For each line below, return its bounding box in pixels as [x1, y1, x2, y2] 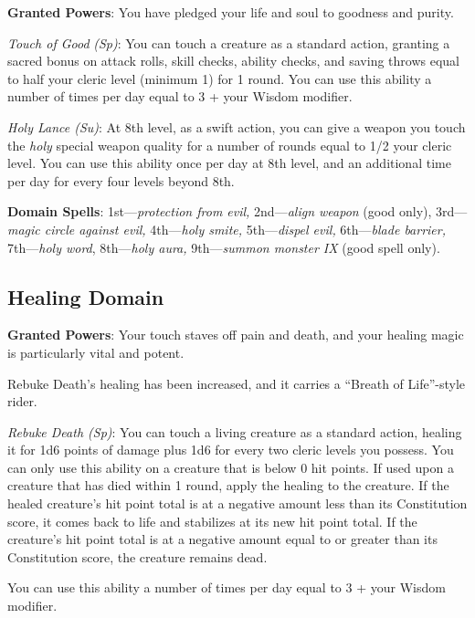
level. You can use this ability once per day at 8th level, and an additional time [7, 153, 451, 173]
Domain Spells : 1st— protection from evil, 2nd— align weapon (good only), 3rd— [7, 202, 468, 221]
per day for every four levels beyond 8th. [7, 171, 235, 190]
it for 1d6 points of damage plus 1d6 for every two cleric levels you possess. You [7, 440, 454, 459]
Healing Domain [7, 282, 164, 310]
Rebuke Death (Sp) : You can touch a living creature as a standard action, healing [7, 422, 462, 441]
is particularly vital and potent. [7, 342, 185, 361]
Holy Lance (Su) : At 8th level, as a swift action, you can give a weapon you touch [7, 117, 466, 136]
